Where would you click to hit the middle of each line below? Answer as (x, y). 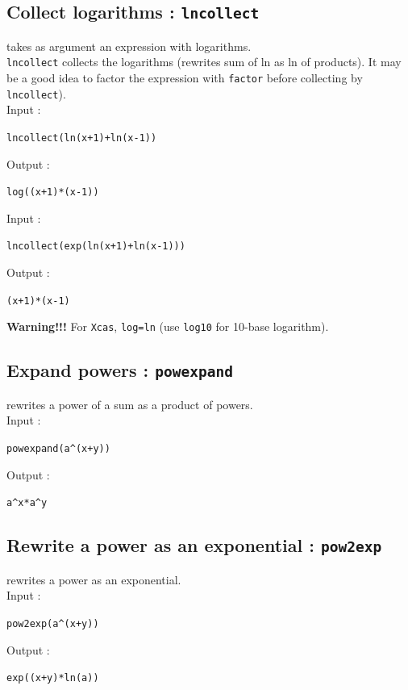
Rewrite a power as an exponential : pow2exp (194, 545)
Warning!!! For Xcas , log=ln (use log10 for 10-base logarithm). (168, 326)
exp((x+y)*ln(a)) (53, 678)
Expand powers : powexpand (120, 370)
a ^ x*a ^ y (27, 503)
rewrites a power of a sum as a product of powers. (130, 404)
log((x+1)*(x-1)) (53, 192)
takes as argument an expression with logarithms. (129, 46)
